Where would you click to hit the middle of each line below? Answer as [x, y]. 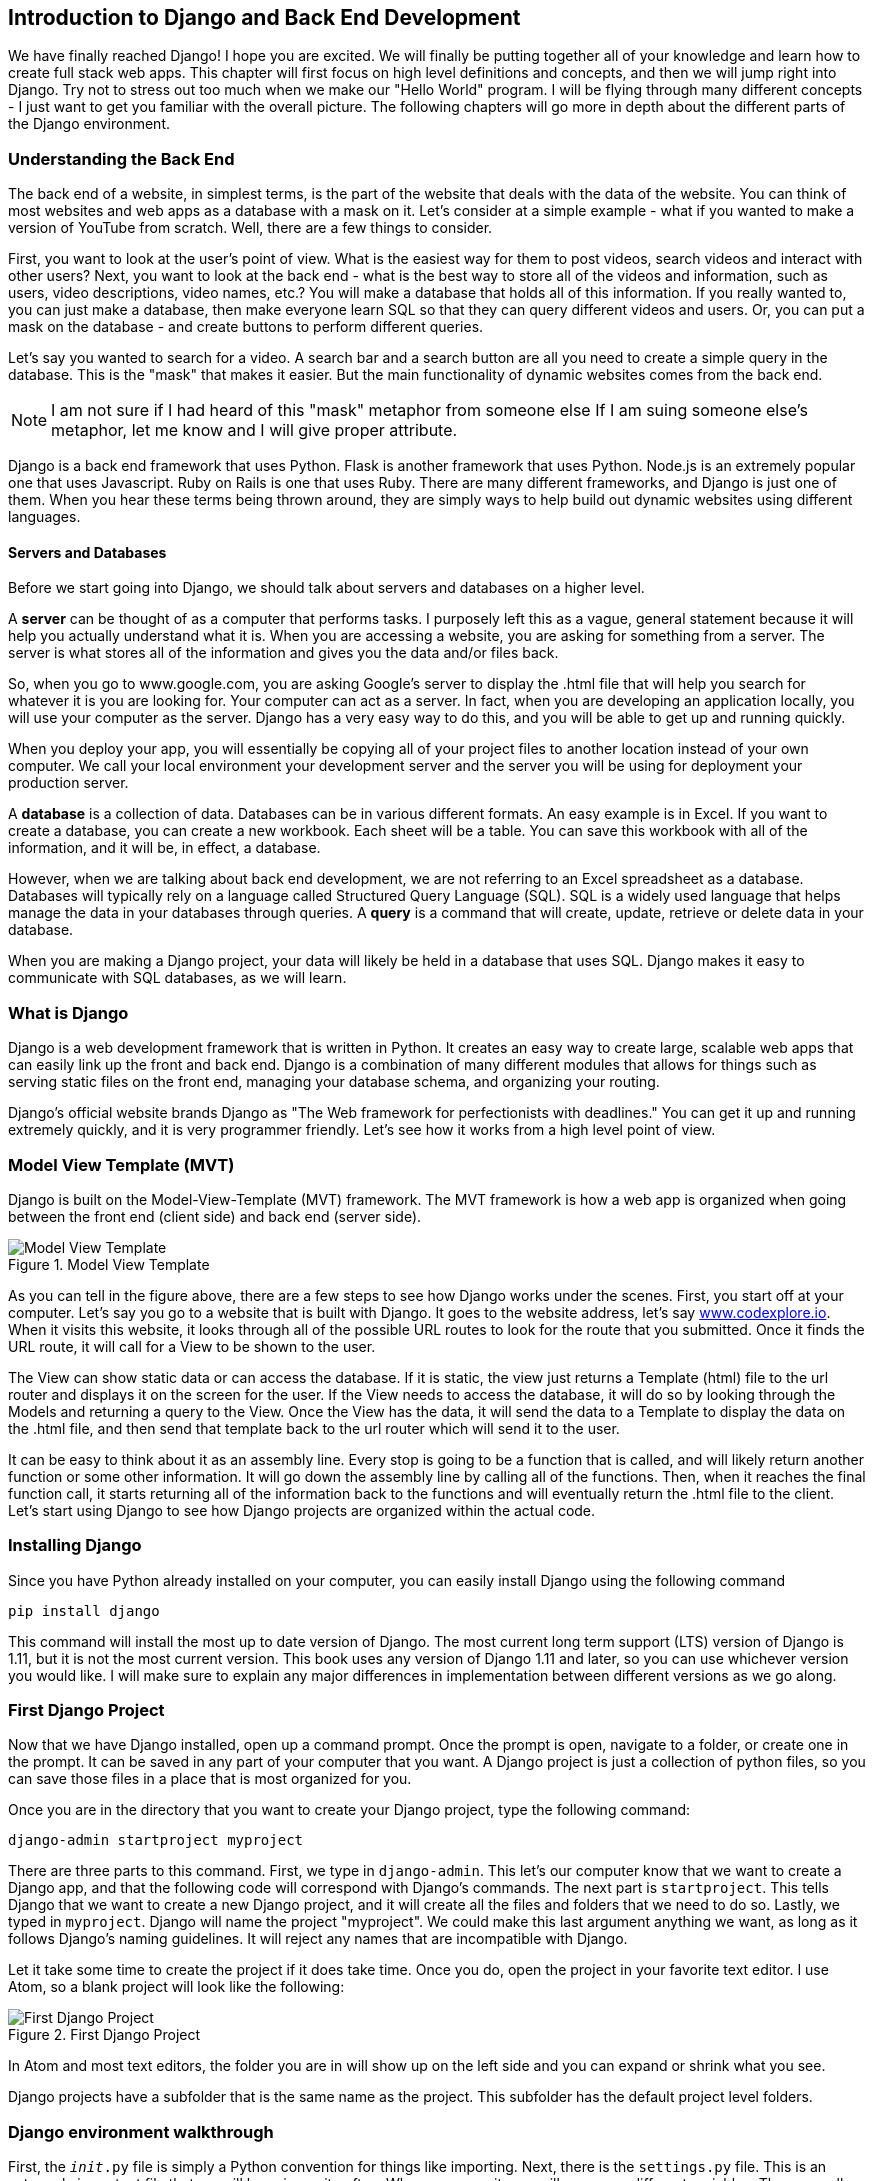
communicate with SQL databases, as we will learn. [177, 978]
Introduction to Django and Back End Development [264, 17]
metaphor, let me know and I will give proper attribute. [254, 430]
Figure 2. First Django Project [104, 2035]
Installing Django [75, 1545]
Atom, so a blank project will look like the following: [176, 1987]
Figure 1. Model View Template [109, 1264]
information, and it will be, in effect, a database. [164, 848]
